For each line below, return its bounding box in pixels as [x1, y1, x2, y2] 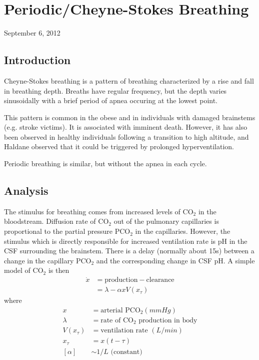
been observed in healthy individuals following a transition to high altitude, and [4, 131, 249, 142]
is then [48, 265, 69, 275]
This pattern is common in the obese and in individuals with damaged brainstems [4, 112, 255, 122]
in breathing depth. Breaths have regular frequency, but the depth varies [4, 85, 227, 96]
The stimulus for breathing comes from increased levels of [4, 206, 180, 216]
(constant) [110, 348, 142, 355]
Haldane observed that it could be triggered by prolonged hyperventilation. [4, 141, 234, 152]
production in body [138, 316, 197, 324]
